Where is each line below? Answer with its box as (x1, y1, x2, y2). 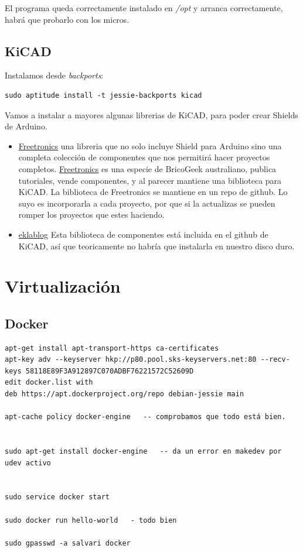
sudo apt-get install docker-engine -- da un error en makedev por (5, 447, 282, 456)
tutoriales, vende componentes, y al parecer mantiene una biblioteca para (18, 174, 282, 186)
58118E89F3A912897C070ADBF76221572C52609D (25, 366, 194, 375)
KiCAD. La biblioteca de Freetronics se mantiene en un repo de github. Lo (18, 186, 288, 198)
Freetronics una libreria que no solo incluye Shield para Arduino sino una (18, 139, 282, 152)
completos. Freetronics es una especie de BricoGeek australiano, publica (18, 162, 277, 174)
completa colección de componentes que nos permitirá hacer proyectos (18, 151, 270, 163)
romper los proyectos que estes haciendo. (18, 208, 165, 221)
